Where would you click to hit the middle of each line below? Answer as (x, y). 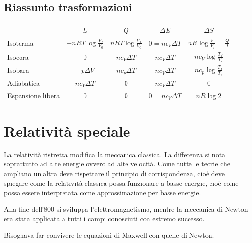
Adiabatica (24, 83)
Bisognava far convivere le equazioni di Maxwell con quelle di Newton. (109, 234)
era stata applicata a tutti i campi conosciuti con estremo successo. (104, 218)
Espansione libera (34, 95)
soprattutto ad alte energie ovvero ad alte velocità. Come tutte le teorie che (117, 164)
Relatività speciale (67, 131)
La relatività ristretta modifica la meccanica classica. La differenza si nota (115, 154)
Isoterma (21, 43)
